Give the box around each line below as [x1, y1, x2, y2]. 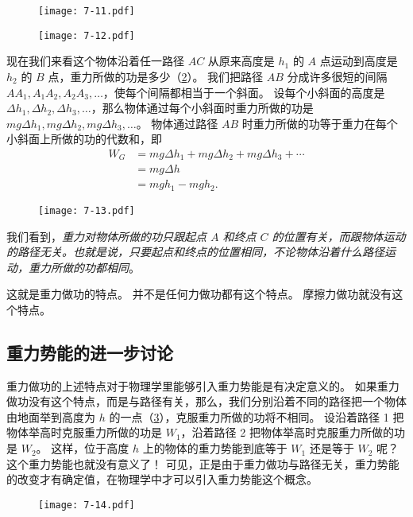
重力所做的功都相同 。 [28, 258, 140, 275]
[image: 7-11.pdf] [38, 6, 135, 17]
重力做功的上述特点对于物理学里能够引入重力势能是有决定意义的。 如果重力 [6, 377, 399, 394]
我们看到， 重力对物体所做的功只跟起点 [6, 227, 206, 244]
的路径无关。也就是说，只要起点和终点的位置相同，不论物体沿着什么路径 [6, 243, 384, 260]
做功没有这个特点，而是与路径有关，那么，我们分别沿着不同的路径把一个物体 [6, 393, 407, 410]
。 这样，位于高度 [36, 440, 129, 457]
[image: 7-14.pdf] [38, 499, 135, 511]
